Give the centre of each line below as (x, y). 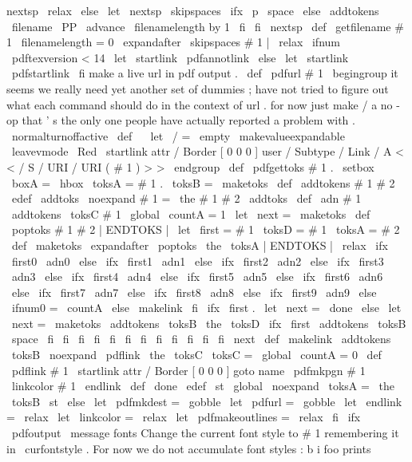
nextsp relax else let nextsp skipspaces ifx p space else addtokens (193, 10)
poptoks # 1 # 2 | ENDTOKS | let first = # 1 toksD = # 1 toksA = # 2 (206, 229)
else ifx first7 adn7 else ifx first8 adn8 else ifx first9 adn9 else (194, 292)
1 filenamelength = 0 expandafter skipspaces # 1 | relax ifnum (173, 42)
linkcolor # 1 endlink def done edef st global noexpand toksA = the (203, 386)
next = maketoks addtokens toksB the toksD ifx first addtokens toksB (209, 323)
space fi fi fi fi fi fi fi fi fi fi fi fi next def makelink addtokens (201, 339)
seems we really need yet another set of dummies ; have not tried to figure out (198, 88)
